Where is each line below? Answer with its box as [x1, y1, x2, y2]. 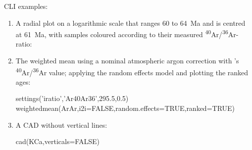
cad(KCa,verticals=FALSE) [15, 136, 100, 147]
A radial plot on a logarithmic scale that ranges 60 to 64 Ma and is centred [15, 17, 246, 28]
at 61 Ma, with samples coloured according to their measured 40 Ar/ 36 [15, 28, 228, 39]
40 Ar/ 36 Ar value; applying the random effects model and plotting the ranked [15, 65, 249, 77]
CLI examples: [4, 1, 48, 11]
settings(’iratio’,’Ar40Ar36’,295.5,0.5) [15, 93, 129, 103]
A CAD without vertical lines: [15, 119, 107, 130]
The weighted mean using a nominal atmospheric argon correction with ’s [15, 55, 239, 66]
